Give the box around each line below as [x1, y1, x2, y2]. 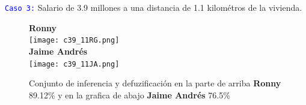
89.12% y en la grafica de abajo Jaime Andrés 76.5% [29, 88, 230, 101]
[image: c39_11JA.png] [29, 59, 120, 68]
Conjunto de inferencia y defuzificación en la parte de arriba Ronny [29, 77, 281, 89]
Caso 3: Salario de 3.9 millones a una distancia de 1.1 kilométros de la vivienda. [5, 1, 302, 13]
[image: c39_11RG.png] [29, 36, 120, 45]
